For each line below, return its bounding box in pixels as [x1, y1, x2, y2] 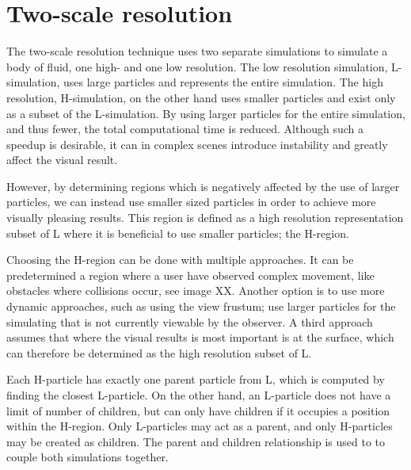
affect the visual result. [6, 151, 118, 168]
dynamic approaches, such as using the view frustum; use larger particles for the [6, 298, 396, 315]
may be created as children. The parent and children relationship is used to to [6, 433, 386, 449]
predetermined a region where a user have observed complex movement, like [6, 266, 375, 283]
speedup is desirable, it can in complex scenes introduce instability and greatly [6, 136, 388, 152]
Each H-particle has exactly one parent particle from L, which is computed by [6, 371, 385, 388]
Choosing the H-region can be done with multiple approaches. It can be [6, 251, 354, 268]
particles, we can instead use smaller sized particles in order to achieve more [6, 193, 376, 210]
